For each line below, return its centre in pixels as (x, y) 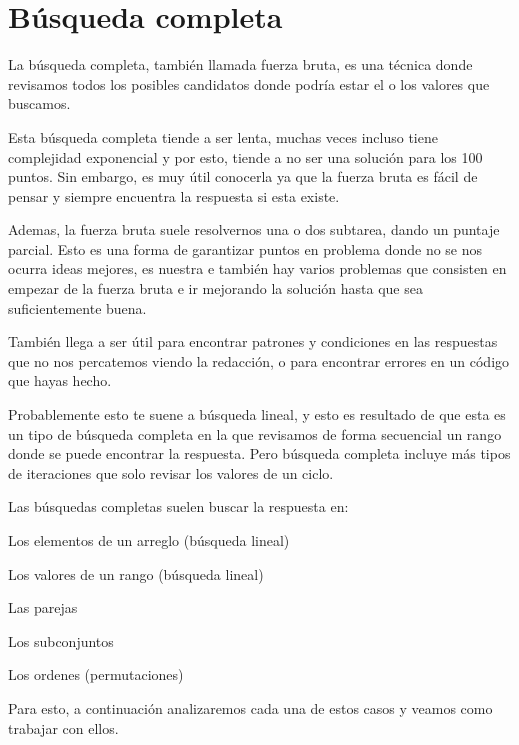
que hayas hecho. (60, 380)
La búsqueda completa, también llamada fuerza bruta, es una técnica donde (240, 64)
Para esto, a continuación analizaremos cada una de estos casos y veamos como (250, 707)
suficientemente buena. (77, 307)
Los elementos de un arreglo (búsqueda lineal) (149, 540)
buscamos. (39, 103)
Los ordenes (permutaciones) (96, 674)
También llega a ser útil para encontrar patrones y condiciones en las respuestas (253, 341)
